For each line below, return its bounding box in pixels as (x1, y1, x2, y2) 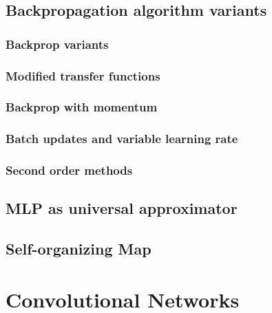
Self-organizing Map (6, 238, 151, 259)
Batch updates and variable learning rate (6, 130, 238, 147)
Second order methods (6, 162, 133, 179)
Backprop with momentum (6, 98, 158, 116)
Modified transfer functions (6, 67, 160, 84)
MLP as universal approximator (6, 197, 238, 219)
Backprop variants (6, 35, 109, 52)
